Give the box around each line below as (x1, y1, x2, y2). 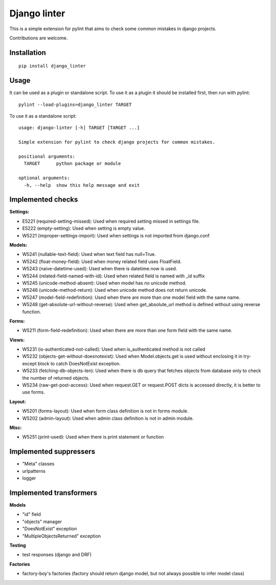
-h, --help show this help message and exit (24, 182, 140, 188)
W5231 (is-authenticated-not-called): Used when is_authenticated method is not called (22, 346, 205, 353)
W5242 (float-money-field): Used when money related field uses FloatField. (22, 258, 182, 265)
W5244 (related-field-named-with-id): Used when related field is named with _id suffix (22, 273, 205, 279)
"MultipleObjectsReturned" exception (22, 533, 101, 539)
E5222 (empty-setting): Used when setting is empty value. (22, 225, 146, 231)
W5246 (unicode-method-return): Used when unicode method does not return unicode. (22, 287, 208, 293)
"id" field (22, 511, 41, 517)
